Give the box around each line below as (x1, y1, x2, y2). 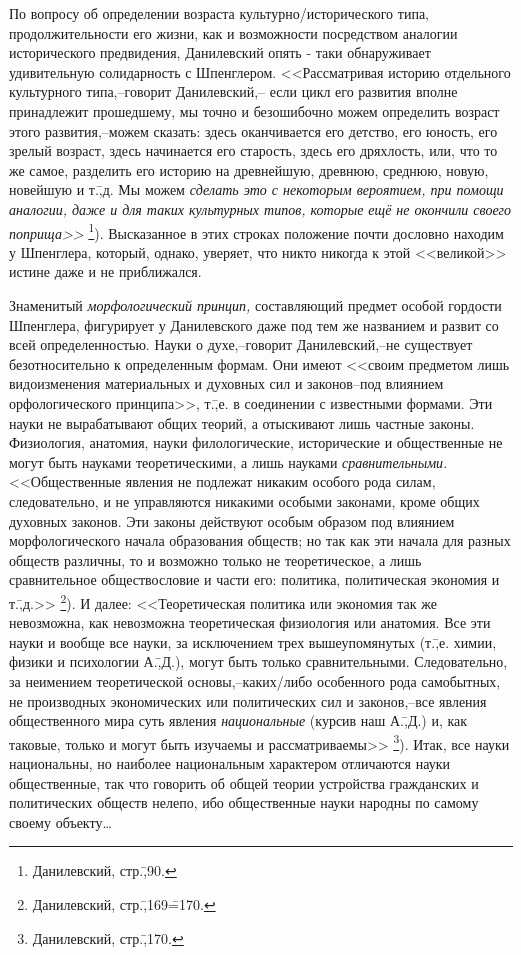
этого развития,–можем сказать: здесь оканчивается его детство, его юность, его (9, 120, 498, 141)
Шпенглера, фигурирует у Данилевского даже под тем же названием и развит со (9, 314, 499, 335)
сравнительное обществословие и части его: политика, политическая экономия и (9, 569, 500, 590)
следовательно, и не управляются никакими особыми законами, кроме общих (9, 490, 480, 511)
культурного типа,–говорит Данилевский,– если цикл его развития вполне (9, 81, 458, 102)
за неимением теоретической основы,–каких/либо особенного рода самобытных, (9, 670, 501, 691)
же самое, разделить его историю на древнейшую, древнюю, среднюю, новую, (9, 159, 489, 180)
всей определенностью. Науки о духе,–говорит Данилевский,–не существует (9, 334, 473, 355)
